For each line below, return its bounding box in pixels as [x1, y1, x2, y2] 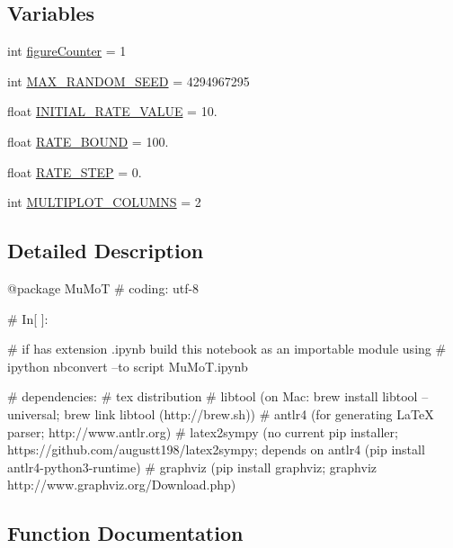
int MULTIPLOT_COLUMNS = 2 [7, 193, 201, 211]
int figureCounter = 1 [7, 41, 127, 60]
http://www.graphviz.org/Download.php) [7, 475, 236, 494]
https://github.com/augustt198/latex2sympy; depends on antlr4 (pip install [7, 440, 425, 459]
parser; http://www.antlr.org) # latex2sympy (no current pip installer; [7, 422, 398, 441]
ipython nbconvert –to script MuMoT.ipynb [7, 356, 248, 375]
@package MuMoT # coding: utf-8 [7, 278, 200, 297]
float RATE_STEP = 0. [7, 162, 142, 181]
